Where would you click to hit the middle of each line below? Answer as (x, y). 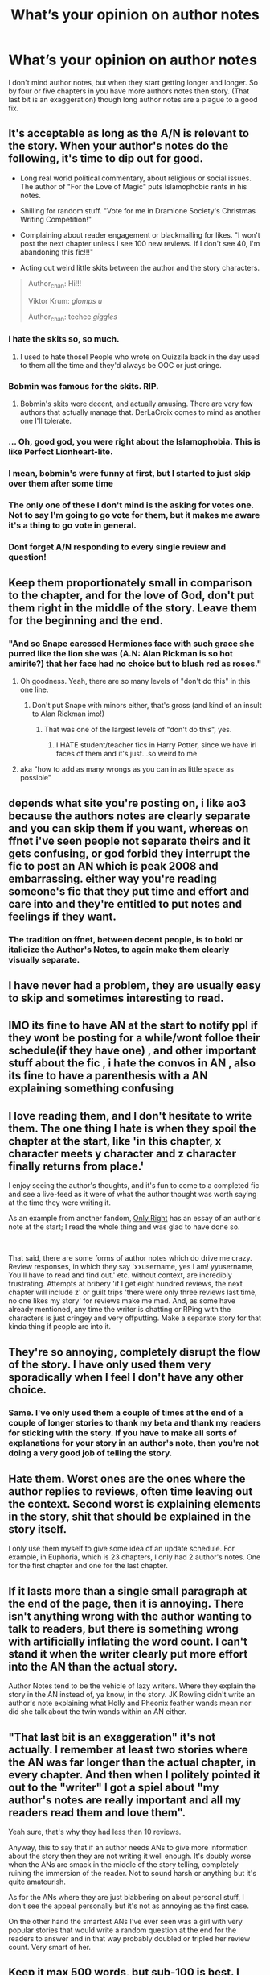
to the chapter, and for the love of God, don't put (131, 596)
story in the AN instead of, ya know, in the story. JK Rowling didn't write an (132, 1695)
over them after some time (61, 483)
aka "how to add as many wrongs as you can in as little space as (127, 769)
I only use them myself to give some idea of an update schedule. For (122, 1549)
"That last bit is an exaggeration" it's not (112, 1737)
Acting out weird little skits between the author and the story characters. (139, 267)
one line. (34, 689)
